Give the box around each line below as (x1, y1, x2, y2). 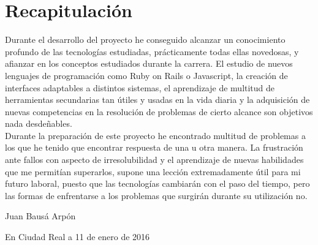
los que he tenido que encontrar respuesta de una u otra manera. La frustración (5, 141, 303, 154)
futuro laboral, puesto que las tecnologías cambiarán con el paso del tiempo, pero (5, 177, 310, 190)
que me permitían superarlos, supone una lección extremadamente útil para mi (5, 165, 301, 178)
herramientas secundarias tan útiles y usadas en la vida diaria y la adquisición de (5, 93, 310, 106)
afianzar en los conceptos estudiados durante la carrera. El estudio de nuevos (5, 57, 293, 70)
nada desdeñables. (5, 117, 72, 130)
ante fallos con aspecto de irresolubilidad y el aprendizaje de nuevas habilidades (5, 153, 304, 166)
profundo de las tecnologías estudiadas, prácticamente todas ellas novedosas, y (5, 45, 299, 58)
